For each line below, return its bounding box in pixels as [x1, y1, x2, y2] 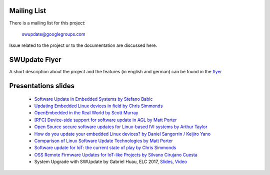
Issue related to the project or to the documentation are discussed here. [9, 42, 157, 48]
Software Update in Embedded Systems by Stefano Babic [34, 96, 153, 102]
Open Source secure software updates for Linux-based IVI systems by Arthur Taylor [34, 124, 207, 130]
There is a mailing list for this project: [9, 20, 86, 26]
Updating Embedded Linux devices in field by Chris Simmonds [34, 103, 163, 109]
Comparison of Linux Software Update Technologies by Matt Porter [34, 138, 173, 144]
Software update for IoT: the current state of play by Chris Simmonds [34, 145, 176, 151]
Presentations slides [9, 82, 75, 90]
